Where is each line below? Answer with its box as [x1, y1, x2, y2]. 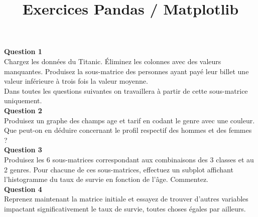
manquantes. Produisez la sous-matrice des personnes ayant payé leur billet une [4, 66, 249, 76]
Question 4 [4, 183, 42, 194]
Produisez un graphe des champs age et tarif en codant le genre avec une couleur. [4, 115, 255, 125]
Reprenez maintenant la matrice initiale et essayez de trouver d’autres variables [4, 193, 248, 204]
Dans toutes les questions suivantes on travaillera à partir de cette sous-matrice [4, 85, 248, 96]
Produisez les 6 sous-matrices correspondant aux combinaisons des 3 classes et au [4, 154, 254, 164]
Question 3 [4, 144, 42, 155]
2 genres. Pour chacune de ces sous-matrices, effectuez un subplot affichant [4, 164, 233, 174]
